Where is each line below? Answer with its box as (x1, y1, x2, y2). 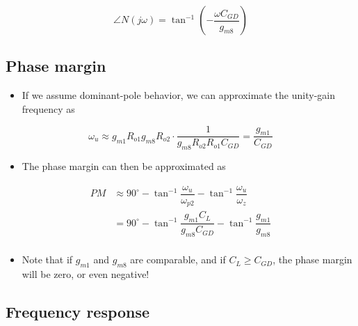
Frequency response (6, 300, 150, 322)
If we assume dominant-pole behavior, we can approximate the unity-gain (22, 88, 335, 102)
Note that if (22, 252, 73, 267)
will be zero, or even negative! (22, 266, 149, 281)
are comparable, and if (130, 252, 226, 267)
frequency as (22, 101, 75, 116)
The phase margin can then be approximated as (22, 159, 226, 173)
